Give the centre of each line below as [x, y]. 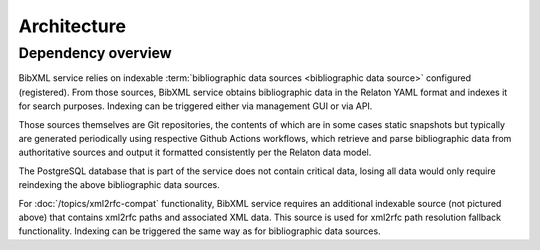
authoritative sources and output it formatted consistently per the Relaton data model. [195, 152]
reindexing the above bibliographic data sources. [119, 185]
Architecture [72, 26]
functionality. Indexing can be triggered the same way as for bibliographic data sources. [199, 231]
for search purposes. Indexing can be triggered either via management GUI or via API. [195, 106]
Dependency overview [95, 53]
